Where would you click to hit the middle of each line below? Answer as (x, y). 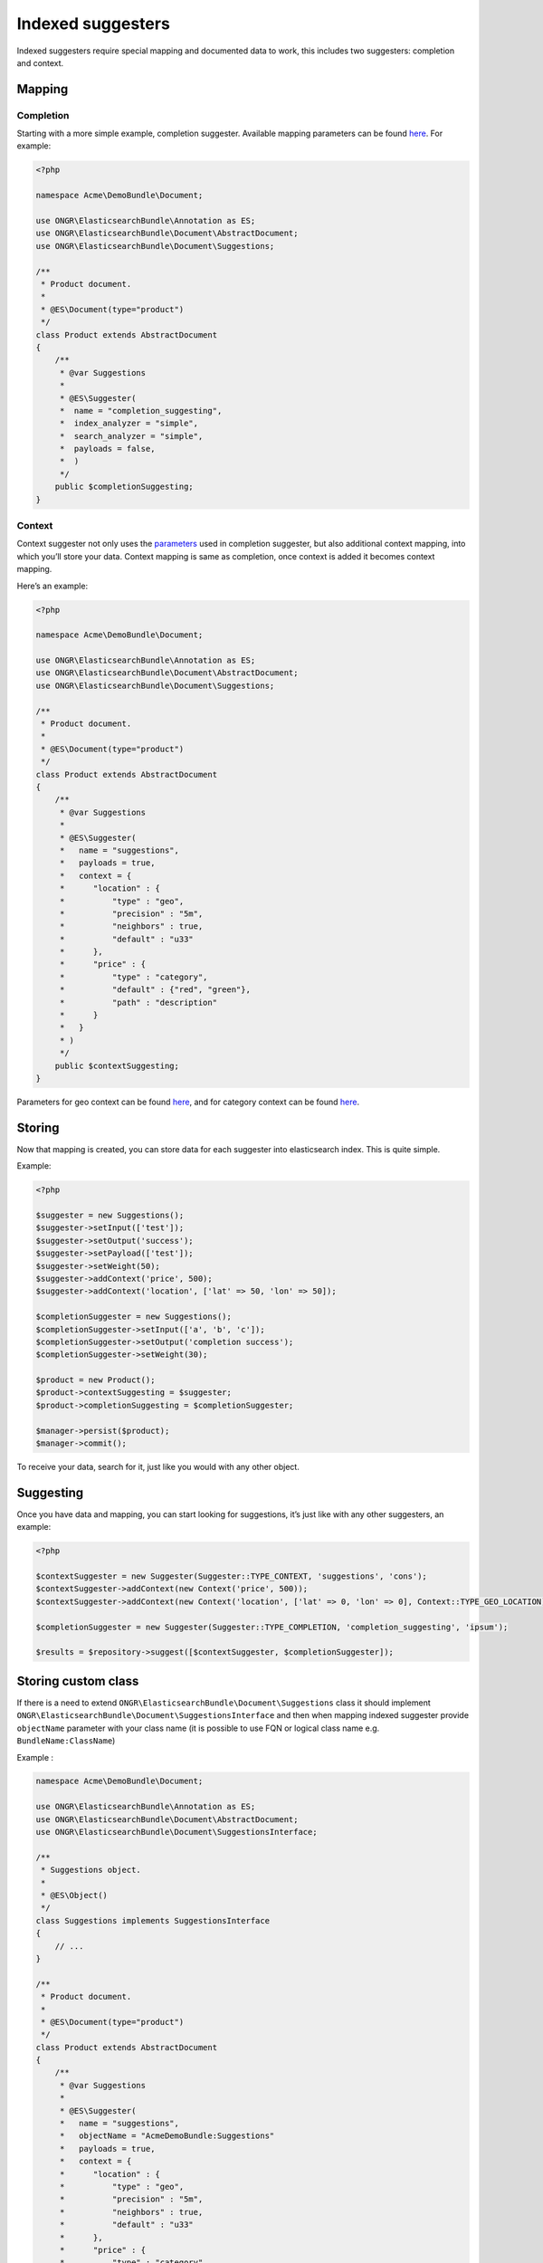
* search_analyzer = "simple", (131, 436)
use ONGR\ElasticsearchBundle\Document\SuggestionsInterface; (176, 1832)
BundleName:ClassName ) (66, 1741)
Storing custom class (78, 1681)
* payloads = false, (107, 449)
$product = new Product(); (95, 1380)
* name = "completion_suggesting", (141, 411)
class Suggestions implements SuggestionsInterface (153, 1920)
